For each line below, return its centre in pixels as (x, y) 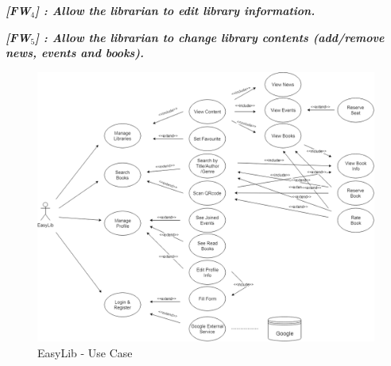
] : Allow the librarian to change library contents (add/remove (210, 37)
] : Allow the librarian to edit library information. (175, 10)
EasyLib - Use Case (85, 352)
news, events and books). (75, 53)
